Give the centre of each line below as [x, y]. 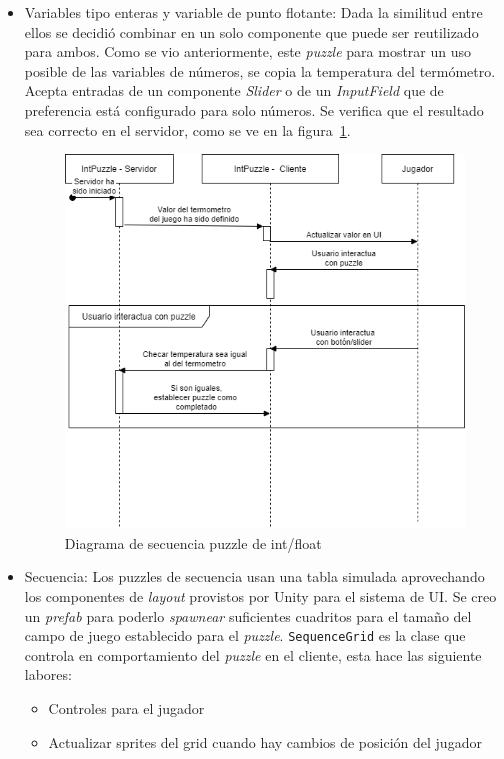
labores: [48, 674]
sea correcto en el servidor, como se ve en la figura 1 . [187, 129]
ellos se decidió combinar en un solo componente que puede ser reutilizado [251, 31]
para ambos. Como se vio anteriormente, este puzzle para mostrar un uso [248, 51]
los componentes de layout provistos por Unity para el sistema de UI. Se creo [260, 595]
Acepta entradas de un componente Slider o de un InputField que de [234, 90]
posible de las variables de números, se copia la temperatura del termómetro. [260, 70]
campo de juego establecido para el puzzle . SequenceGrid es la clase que [245, 635]
